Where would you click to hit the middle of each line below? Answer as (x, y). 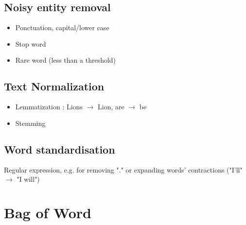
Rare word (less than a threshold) (66, 60)
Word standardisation (60, 149)
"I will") (28, 179)
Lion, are (111, 107)
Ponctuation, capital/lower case (62, 27)
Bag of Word (48, 212)
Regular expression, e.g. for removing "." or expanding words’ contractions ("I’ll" (123, 169)
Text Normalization (54, 86)
